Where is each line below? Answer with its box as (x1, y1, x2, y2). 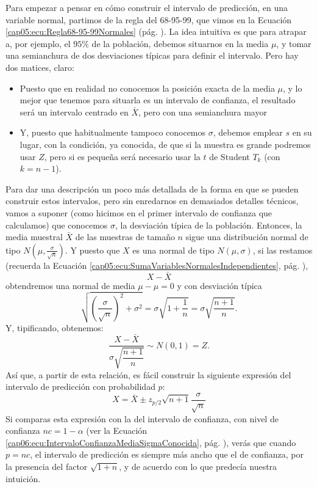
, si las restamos (252, 243, 313, 256)
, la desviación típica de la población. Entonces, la (115, 218, 302, 231)
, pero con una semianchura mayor (138, 105, 267, 118)
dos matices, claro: (5, 60, 74, 73)
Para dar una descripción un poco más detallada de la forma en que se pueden (5, 182, 299, 195)
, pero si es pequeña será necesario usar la (44, 150, 201, 163)
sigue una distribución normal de (185, 230, 308, 243)
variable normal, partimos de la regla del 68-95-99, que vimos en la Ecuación (5, 13, 292, 26)
